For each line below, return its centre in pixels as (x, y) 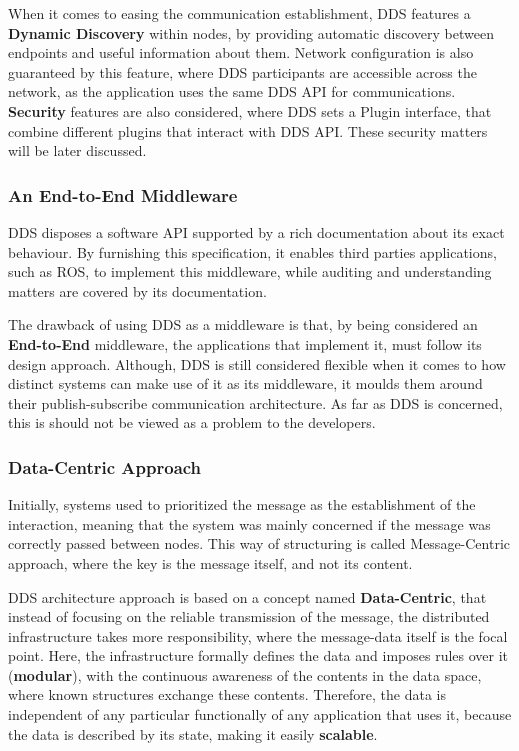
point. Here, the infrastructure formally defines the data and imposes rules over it (258, 655)
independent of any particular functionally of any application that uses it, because (260, 714)
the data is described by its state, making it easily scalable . (193, 733)
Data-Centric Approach (105, 466)
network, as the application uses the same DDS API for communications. (232, 91)
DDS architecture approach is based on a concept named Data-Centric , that (247, 596)
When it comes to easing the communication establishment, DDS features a (239, 13)
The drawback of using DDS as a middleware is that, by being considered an (243, 324)
